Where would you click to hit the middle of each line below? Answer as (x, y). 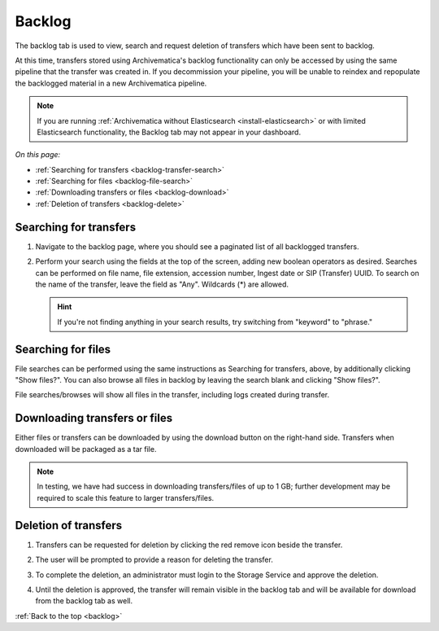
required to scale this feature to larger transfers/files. (126, 497)
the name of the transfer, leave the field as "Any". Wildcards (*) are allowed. (162, 284)
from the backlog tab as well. (84, 601)
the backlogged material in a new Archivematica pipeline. (111, 83)
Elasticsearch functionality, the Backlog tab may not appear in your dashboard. (169, 132)
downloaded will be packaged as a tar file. (86, 449)
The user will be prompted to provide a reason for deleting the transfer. (154, 560)
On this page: (38, 155)
